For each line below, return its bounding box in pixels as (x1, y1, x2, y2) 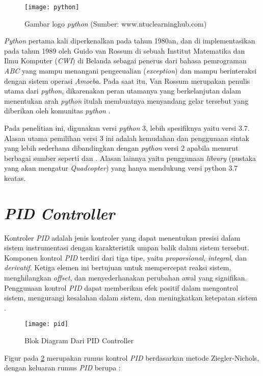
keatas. (4, 172, 26, 183)
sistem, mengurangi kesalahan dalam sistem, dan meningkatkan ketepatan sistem (4, 292, 257, 303)
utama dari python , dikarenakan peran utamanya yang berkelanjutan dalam (4, 85, 241, 96)
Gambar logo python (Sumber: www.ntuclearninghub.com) (24, 18, 207, 29)
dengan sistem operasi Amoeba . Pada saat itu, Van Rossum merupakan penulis (4, 75, 250, 86)
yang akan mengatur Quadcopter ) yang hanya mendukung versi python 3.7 (4, 162, 238, 173)
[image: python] (24, 4, 80, 11)
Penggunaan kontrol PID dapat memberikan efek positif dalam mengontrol (4, 282, 239, 293)
